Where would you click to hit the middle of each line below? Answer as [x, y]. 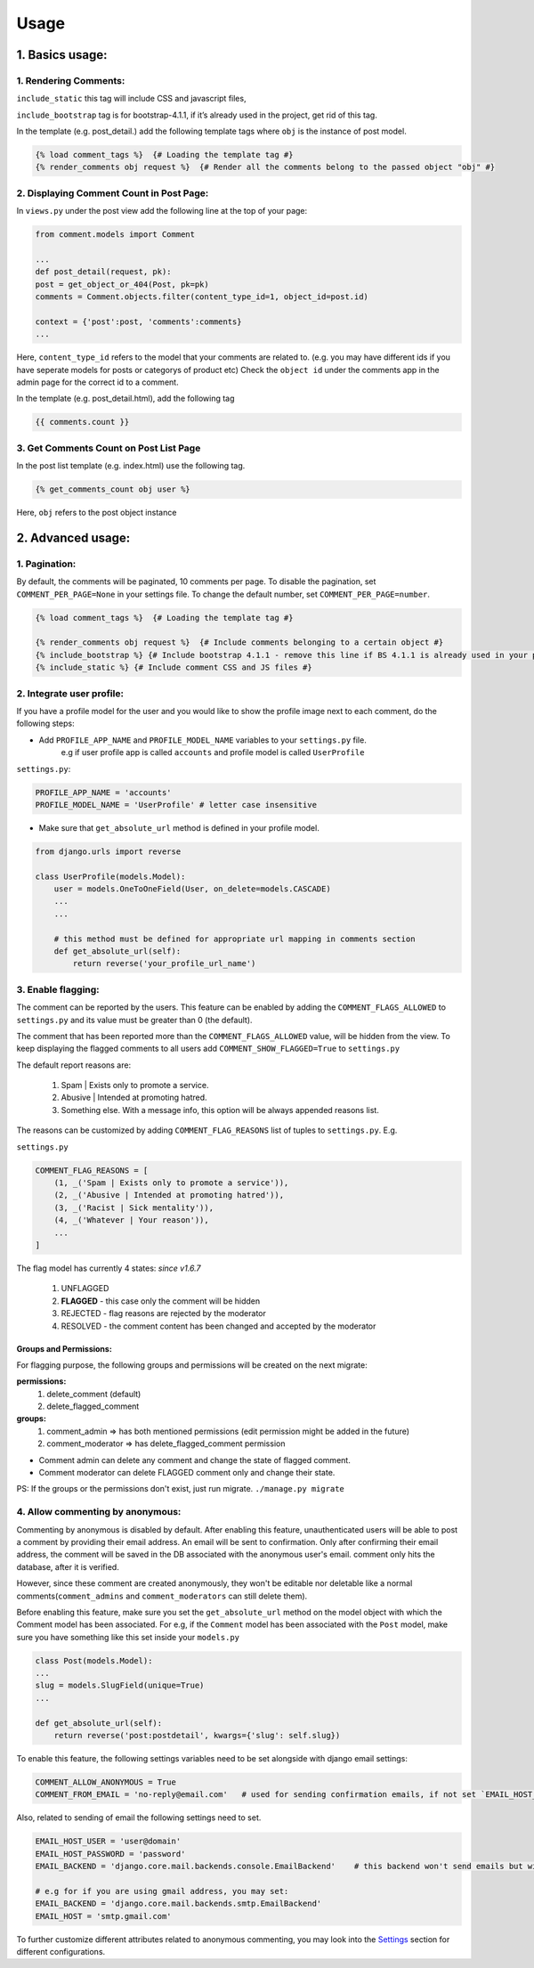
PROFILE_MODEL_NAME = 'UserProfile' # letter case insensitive [176, 805]
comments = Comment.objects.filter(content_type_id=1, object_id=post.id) [202, 297]
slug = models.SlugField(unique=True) [120, 1686]
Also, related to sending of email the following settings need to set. [139, 1818]
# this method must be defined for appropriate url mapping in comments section [235, 939]
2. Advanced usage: [73, 537]
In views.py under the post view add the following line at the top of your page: [162, 211]
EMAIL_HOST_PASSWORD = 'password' [110, 1854]
